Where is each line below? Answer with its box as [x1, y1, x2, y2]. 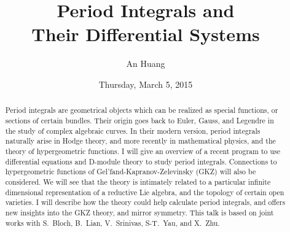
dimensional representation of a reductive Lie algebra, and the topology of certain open [5, 187, 284, 197]
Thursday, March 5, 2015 [98, 77, 193, 90]
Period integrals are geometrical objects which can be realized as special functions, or [5, 105, 278, 115]
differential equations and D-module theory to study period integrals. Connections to [5, 156, 277, 166]
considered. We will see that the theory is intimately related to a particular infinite [5, 176, 271, 187]
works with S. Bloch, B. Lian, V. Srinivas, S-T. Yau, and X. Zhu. [5, 217, 220, 228]
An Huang [126, 57, 165, 70]
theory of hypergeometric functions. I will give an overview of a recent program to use [5, 145, 281, 156]
